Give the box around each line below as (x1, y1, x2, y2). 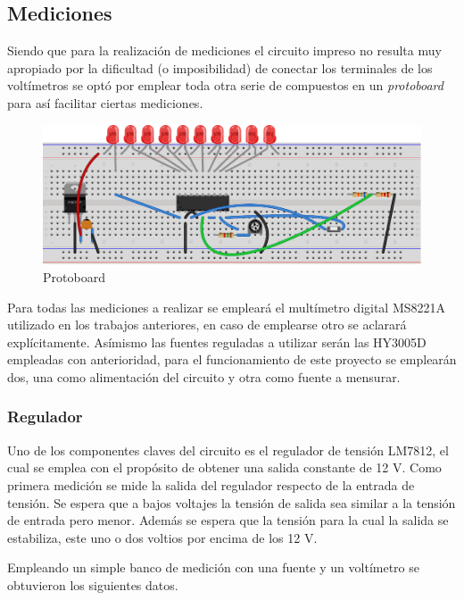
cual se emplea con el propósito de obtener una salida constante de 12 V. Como (7, 458, 442, 477)
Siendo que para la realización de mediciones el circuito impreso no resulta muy (7, 41, 442, 60)
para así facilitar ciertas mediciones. (7, 93, 203, 112)
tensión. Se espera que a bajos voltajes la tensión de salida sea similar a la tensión (7, 493, 456, 512)
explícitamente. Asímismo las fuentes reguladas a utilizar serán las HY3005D (7, 332, 427, 351)
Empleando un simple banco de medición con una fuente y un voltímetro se (7, 558, 419, 577)
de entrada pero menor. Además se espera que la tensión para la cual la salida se (7, 511, 449, 529)
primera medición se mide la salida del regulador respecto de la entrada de (7, 475, 415, 494)
